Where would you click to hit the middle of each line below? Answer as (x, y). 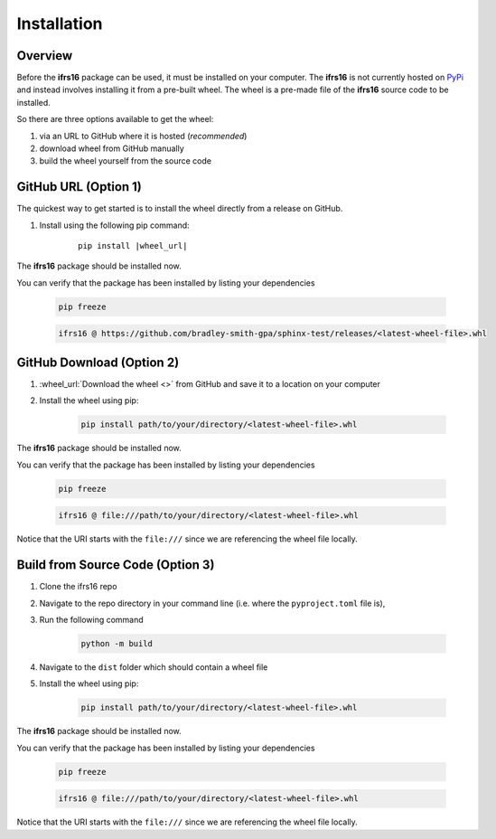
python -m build (117, 643)
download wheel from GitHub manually (112, 148)
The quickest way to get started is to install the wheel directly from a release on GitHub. (180, 209)
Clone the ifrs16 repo (78, 587)
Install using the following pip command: (114, 225)
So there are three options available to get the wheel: (115, 119)
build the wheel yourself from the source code (126, 161)
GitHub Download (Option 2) (98, 362)
